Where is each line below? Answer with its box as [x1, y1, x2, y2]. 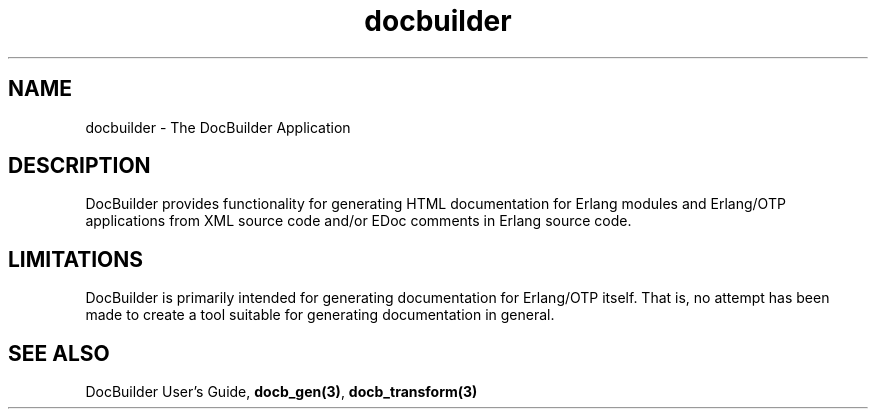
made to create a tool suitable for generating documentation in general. [85, 306, 555, 324]
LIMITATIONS [8, 246, 144, 272]
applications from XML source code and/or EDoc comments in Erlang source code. [85, 212, 632, 230]
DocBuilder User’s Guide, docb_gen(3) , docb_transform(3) [85, 383, 478, 401]
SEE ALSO [8, 340, 110, 366]
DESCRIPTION [8, 153, 151, 179]
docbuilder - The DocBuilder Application [85, 118, 351, 136]
